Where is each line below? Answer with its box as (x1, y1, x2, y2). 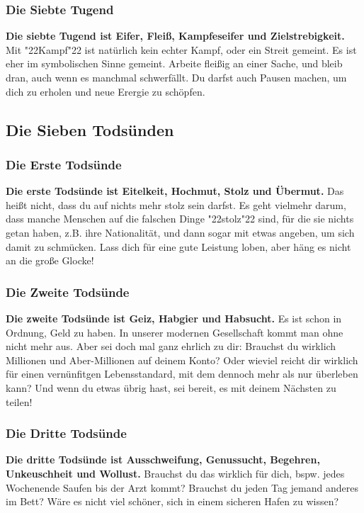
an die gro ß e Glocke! (6, 253, 94, 268)
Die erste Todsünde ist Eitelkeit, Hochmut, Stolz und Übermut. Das (6, 184, 344, 198)
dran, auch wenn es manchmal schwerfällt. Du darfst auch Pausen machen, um (6, 70, 347, 84)
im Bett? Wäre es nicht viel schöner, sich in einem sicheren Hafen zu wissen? (6, 494, 339, 509)
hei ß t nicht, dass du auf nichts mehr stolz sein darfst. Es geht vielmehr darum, (6, 197, 346, 212)
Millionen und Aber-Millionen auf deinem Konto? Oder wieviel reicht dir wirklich (6, 352, 358, 367)
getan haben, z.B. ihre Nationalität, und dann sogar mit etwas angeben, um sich (6, 225, 355, 239)
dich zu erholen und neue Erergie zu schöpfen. (6, 84, 205, 98)
